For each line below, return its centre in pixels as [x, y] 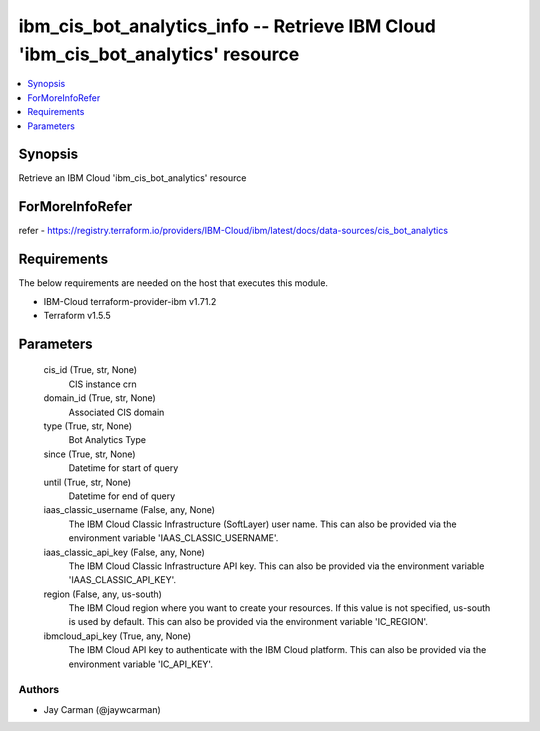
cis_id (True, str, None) [90, 370]
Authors [39, 690]
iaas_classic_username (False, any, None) [129, 510]
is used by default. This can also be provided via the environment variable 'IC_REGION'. [248, 622]
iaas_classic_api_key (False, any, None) [124, 552]
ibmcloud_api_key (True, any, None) [117, 636]
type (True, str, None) [88, 426]
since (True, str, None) [89, 454]
